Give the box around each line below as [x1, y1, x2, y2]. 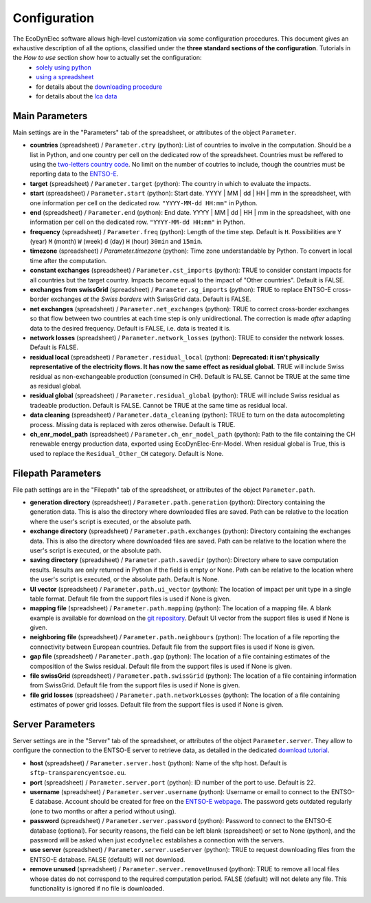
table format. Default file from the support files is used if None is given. [30, 594, 232, 603]
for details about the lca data [36, 92, 117, 100]
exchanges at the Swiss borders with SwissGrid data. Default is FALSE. [50, 295, 251, 303]
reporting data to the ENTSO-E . [30, 169, 119, 178]
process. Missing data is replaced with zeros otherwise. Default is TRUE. [30, 420, 236, 428]
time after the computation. [30, 256, 107, 264]
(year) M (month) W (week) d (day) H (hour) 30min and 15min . [30, 238, 203, 246]
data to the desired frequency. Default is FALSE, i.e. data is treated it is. [30, 324, 232, 332]
